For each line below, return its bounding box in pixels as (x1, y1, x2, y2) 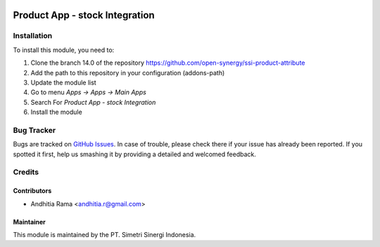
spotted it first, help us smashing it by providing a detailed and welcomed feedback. (13, 150, 256, 158)
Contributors (13, 186, 52, 195)
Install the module (30, 108, 82, 116)
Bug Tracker (13, 125, 56, 135)
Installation (13, 31, 53, 41)
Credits (13, 167, 39, 177)
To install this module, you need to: (13, 46, 115, 54)
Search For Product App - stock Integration (30, 98, 156, 106)
